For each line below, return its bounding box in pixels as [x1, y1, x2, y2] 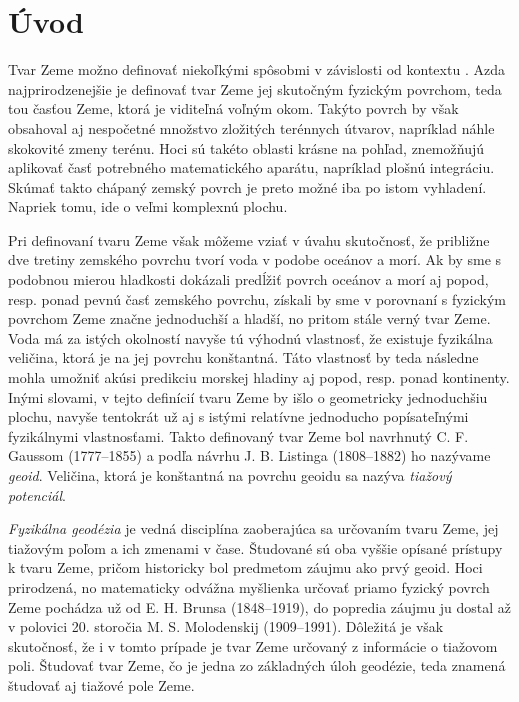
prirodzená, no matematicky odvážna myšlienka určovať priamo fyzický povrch [8, 576, 490, 597]
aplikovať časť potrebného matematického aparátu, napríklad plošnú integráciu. [8, 157, 495, 178]
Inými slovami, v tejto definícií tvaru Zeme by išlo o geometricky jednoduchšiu [8, 386, 488, 407]
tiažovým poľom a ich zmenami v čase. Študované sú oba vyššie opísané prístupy [8, 537, 503, 558]
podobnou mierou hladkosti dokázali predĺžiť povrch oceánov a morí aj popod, [8, 269, 489, 290]
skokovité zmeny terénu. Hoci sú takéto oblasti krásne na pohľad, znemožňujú [8, 137, 484, 158]
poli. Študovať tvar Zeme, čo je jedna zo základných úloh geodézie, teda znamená [8, 655, 506, 676]
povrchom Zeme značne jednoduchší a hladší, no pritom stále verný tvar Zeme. [8, 308, 491, 329]
